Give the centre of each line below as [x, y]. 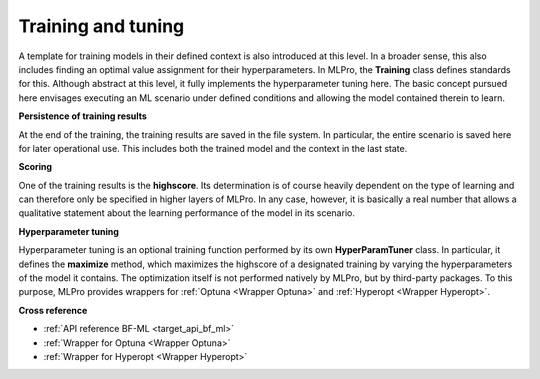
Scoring [35, 167]
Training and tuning [101, 26]
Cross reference [53, 310]
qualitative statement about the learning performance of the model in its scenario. [186, 213]
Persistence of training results [82, 116]
